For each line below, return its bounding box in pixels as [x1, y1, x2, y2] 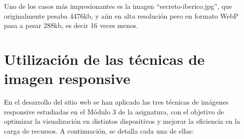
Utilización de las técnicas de [4, 49, 205, 69]
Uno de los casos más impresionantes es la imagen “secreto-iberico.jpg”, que [4, 1, 232, 11]
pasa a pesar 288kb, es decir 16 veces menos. [4, 20, 138, 30]
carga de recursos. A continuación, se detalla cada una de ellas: [4, 125, 194, 136]
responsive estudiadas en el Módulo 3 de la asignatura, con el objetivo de [4, 106, 224, 116]
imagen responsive [4, 68, 130, 88]
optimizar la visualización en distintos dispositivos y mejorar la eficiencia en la [4, 116, 241, 126]
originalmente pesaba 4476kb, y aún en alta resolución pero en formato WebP [4, 10, 239, 21]
